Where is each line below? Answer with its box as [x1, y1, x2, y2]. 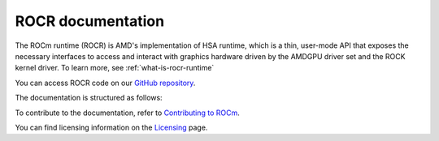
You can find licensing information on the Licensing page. [15, 122, 208, 132]
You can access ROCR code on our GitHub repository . [15, 78, 196, 88]
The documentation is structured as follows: [15, 93, 163, 103]
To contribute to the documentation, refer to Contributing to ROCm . [15, 108, 240, 117]
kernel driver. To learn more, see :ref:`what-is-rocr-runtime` [15, 63, 215, 73]
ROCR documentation [15, 12, 165, 30]
